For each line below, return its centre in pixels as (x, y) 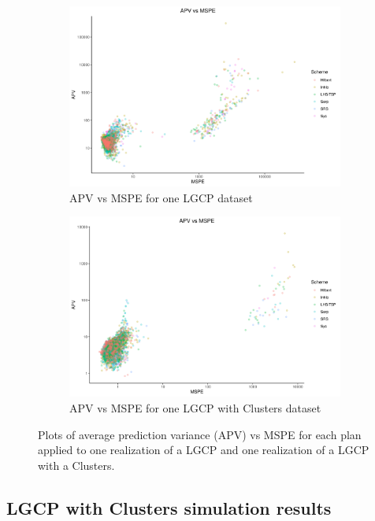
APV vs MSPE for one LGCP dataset (161, 197)
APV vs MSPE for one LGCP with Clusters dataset (195, 408)
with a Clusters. (76, 465)
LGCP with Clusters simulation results (169, 507)
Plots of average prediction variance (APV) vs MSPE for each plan (200, 434)
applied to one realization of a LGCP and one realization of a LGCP (204, 450)
